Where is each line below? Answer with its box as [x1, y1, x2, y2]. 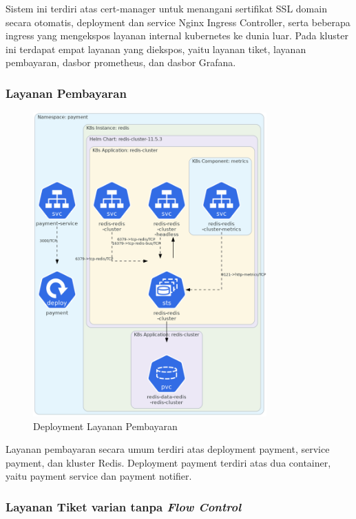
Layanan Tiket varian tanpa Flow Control [6, 498, 242, 515]
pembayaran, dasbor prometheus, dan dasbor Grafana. [6, 55, 236, 70]
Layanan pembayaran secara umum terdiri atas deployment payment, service [6, 442, 330, 456]
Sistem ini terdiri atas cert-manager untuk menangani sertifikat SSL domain [6, 1, 327, 15]
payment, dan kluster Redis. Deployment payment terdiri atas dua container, [6, 455, 331, 469]
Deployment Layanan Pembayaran [33, 418, 178, 433]
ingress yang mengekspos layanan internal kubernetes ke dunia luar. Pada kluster [6, 28, 348, 43]
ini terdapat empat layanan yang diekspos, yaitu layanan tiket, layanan [6, 41, 306, 56]
